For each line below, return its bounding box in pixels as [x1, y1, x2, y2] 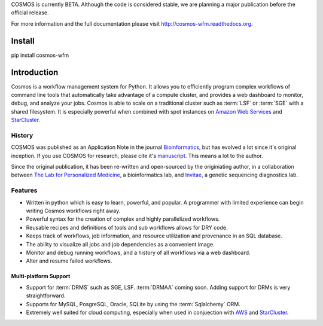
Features [11, 186, 38, 194]
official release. [11, 9, 49, 16]
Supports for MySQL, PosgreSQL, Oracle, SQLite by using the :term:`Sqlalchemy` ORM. [26, 300, 240, 307]
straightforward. [26, 292, 66, 299]
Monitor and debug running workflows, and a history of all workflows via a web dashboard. [26, 249, 251, 256]
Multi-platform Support [11, 273, 71, 280]
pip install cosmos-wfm [11, 51, 69, 59]
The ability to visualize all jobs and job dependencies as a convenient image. [26, 240, 215, 248]
